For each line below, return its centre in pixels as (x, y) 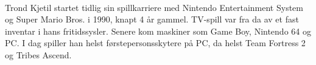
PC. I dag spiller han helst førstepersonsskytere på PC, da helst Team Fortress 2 (155, 43)
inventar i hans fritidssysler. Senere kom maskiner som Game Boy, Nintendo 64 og (158, 31)
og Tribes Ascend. (38, 54)
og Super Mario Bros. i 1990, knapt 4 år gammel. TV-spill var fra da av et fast (152, 19)
